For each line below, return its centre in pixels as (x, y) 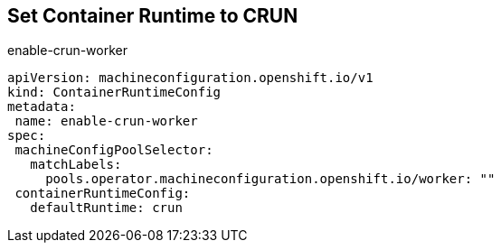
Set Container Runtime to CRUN (153, 16)
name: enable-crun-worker (106, 121)
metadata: (42, 107)
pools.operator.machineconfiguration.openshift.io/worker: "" (270, 179)
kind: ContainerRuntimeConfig (114, 93)
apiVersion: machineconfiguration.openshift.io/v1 (190, 78)
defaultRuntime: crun (106, 208)
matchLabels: (76, 165)
